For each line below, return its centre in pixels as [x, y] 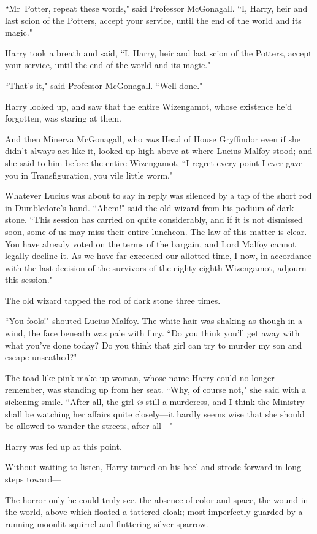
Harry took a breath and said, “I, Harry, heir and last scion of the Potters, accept [158, 52]
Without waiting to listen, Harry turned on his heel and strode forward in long [153, 467]
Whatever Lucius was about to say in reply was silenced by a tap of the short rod [158, 195]
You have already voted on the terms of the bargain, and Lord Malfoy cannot [151, 243]
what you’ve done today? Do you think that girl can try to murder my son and [154, 345]
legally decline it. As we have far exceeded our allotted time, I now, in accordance [158, 256]
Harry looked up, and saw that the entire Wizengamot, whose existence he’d [149, 106]
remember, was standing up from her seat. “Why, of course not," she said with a [156, 389]
